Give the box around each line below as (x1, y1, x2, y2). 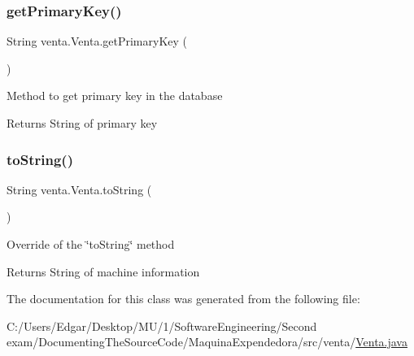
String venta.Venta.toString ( (7, 180, 152, 198)
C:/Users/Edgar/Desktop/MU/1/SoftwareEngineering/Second (7, 317, 317, 334)
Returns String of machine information (7, 263, 200, 280)
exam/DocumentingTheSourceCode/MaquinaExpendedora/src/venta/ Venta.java (7, 333, 407, 350)
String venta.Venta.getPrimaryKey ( (7, 33, 188, 50)
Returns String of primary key (7, 115, 158, 131)
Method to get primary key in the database (7, 87, 223, 104)
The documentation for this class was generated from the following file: (7, 290, 360, 307)
